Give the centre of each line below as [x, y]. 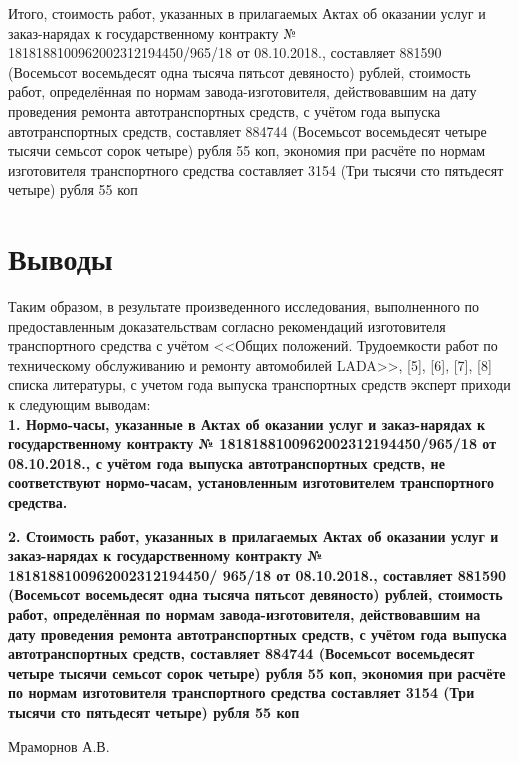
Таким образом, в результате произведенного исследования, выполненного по [244, 306]
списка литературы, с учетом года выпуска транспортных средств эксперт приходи [259, 384]
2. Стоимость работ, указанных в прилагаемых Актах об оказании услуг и [253, 535]
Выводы [60, 258]
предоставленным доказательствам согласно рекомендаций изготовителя [227, 325]
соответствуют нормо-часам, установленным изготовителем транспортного [251, 482]
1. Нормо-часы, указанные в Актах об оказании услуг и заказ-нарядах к [247, 423]
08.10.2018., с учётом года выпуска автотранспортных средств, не [226, 462]
